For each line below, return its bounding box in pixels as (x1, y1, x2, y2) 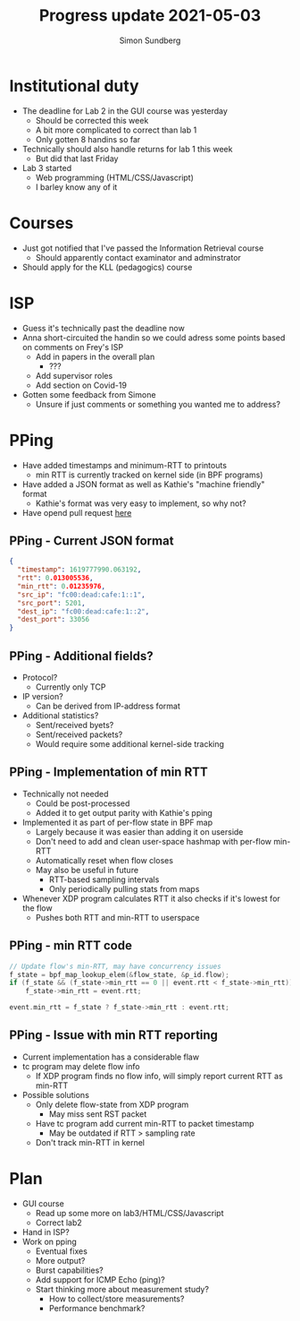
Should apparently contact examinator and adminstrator (35, 252, 241, 262)
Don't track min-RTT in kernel (35, 1137, 146, 1147)
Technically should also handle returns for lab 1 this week (21, 143, 233, 154)
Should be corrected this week (35, 115, 149, 125)
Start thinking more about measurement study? (35, 1283, 210, 1294)
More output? (35, 1255, 86, 1265)
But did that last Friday (35, 153, 119, 164)
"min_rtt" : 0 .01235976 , (17, 581, 105, 591)
